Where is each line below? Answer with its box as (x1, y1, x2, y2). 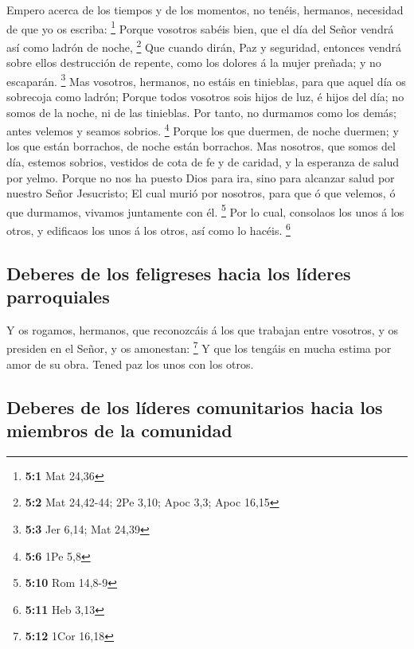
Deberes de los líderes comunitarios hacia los (6, 394, 383, 419)
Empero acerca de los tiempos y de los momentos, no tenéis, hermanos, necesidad (6, 2, 404, 18)
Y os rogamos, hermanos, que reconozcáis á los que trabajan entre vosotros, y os (6, 321, 398, 338)
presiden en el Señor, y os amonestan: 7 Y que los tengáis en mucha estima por (6, 338, 392, 357)
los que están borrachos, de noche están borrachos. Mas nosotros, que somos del (6, 138, 396, 154)
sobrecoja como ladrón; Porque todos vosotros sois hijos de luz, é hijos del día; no (6, 88, 404, 104)
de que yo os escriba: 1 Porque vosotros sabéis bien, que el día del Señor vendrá (6, 18, 394, 37)
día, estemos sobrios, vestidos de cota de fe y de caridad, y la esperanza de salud (6, 153, 400, 170)
